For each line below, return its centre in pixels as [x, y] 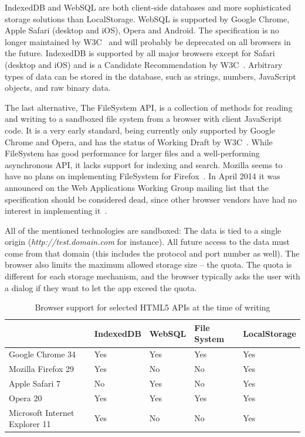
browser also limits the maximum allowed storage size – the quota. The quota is [148, 264]
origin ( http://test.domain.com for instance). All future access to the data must [147, 242]
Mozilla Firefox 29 [42, 369]
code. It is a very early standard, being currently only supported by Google [140, 130]
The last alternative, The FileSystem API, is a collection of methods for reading [149, 107]
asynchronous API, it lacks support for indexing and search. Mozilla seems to [144, 164]
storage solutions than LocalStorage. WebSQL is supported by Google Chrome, [147, 18]
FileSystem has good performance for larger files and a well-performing [132, 153]
